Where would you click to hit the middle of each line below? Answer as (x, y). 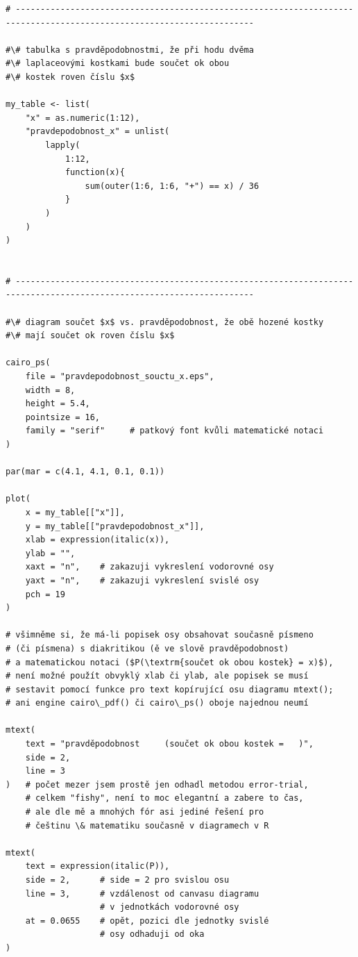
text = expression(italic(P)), (97, 866)
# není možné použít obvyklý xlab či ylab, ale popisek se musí (157, 676)
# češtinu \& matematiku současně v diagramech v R (147, 825)
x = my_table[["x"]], (75, 512)
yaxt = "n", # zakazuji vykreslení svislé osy (142, 580)
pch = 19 (45, 594)
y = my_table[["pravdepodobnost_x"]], (115, 526)
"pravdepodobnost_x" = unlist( (97, 132)
